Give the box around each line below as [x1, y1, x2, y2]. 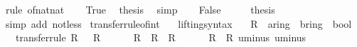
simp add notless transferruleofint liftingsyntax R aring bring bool [5, 16, 352, 31]
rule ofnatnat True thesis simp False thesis [5, 2, 275, 16]
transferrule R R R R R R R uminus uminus [15, 30, 307, 45]
